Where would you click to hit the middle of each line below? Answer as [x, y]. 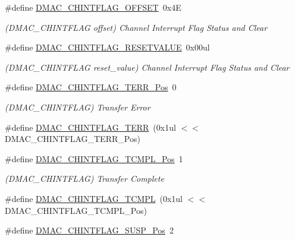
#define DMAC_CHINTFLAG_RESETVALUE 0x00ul [107, 47]
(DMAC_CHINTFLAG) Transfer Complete [84, 179]
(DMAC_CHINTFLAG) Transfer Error [78, 107]
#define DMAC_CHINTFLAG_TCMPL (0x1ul [94, 198]
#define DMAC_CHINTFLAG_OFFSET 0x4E [93, 7]
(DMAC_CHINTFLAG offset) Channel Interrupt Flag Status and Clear [136, 27]
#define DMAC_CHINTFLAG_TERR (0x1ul [90, 127]
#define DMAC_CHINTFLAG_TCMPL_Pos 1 [94, 158]
